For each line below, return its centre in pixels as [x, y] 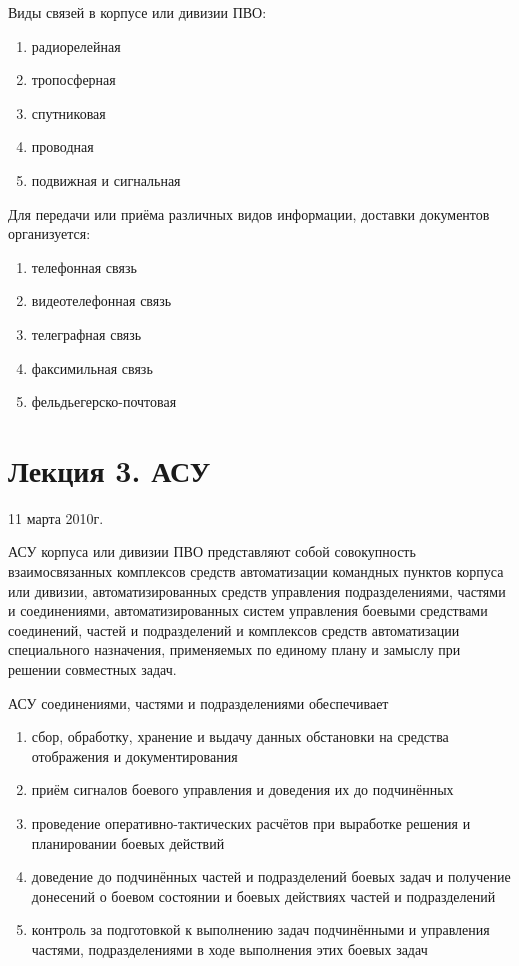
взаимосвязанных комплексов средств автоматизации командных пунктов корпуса [256, 571]
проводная [62, 146]
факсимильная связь [92, 367]
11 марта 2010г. [56, 517]
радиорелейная [76, 45]
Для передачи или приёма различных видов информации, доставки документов [249, 213]
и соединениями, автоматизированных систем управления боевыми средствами [248, 610]
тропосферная [73, 79]
